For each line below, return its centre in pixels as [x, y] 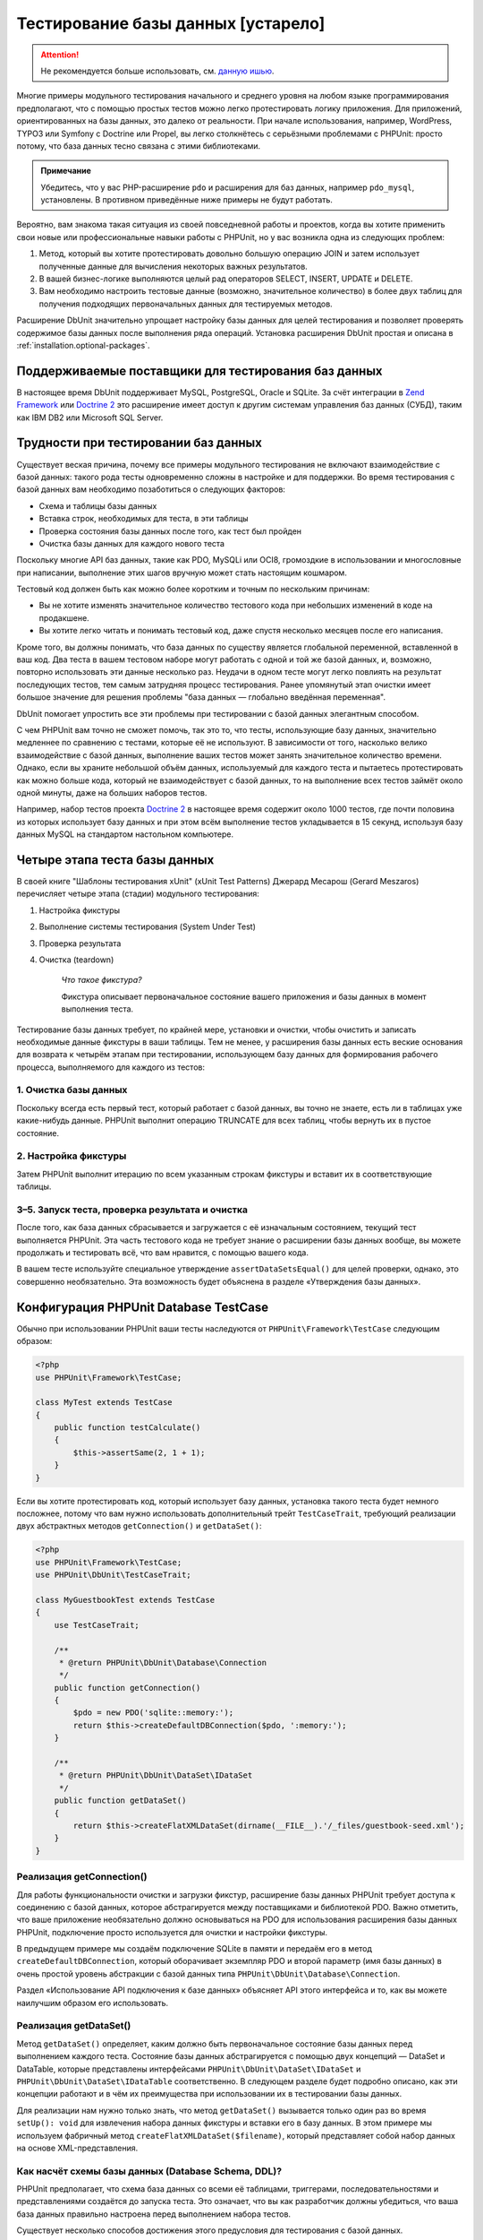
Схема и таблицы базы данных [98, 505]
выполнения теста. [97, 1009]
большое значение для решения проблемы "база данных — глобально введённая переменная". [201, 697]
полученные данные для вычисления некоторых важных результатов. [173, 266]
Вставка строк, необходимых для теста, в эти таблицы [144, 519]
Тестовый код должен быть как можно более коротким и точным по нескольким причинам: [193, 589]
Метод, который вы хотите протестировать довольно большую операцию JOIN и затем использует [229, 254]
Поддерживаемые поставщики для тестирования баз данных [200, 370]
